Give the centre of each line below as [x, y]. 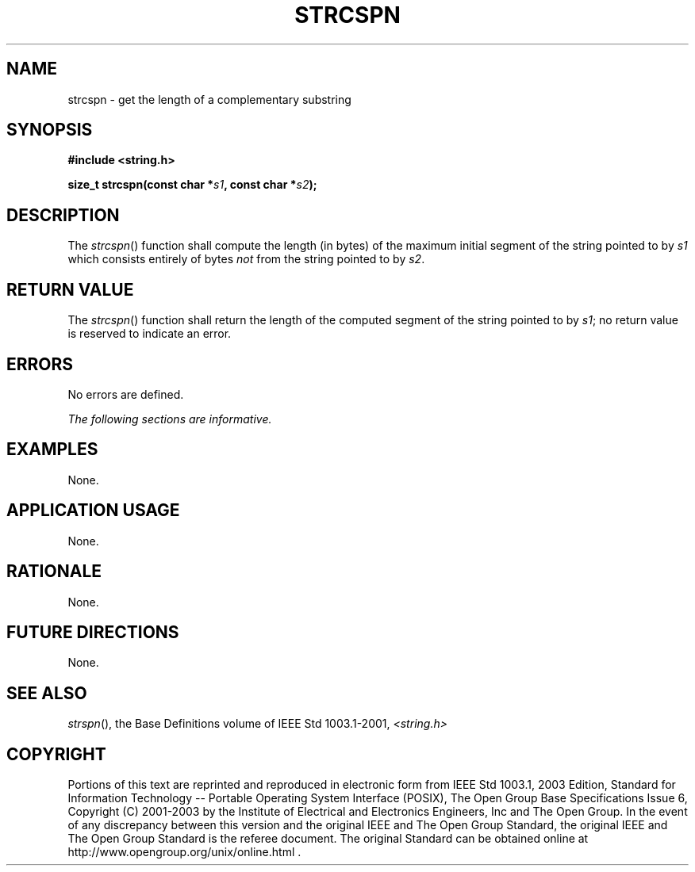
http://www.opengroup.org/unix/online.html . [184, 852]
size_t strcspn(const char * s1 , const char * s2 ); [192, 185]
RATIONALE [54, 572]
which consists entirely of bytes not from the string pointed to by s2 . [246, 259]
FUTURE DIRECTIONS [93, 632]
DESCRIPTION [63, 215]
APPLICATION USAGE [93, 511]
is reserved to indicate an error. [150, 334]
